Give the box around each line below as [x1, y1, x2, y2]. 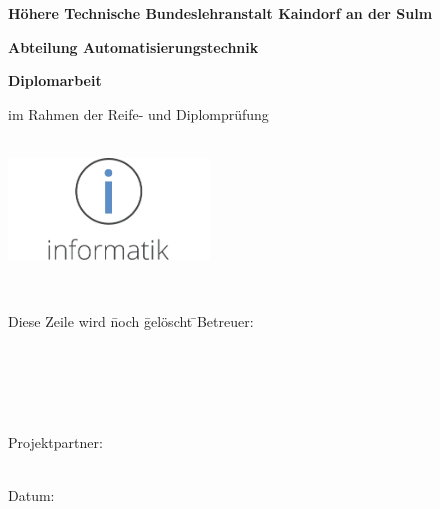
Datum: [8, 485, 55, 506]
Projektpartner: [8, 431, 103, 452]
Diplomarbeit [8, 70, 102, 91]
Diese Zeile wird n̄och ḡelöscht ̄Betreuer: [8, 311, 254, 332]
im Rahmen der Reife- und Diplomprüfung [8, 103, 269, 124]
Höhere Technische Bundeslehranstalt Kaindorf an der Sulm [8, 3, 433, 23]
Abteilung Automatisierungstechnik [8, 36, 259, 57]
